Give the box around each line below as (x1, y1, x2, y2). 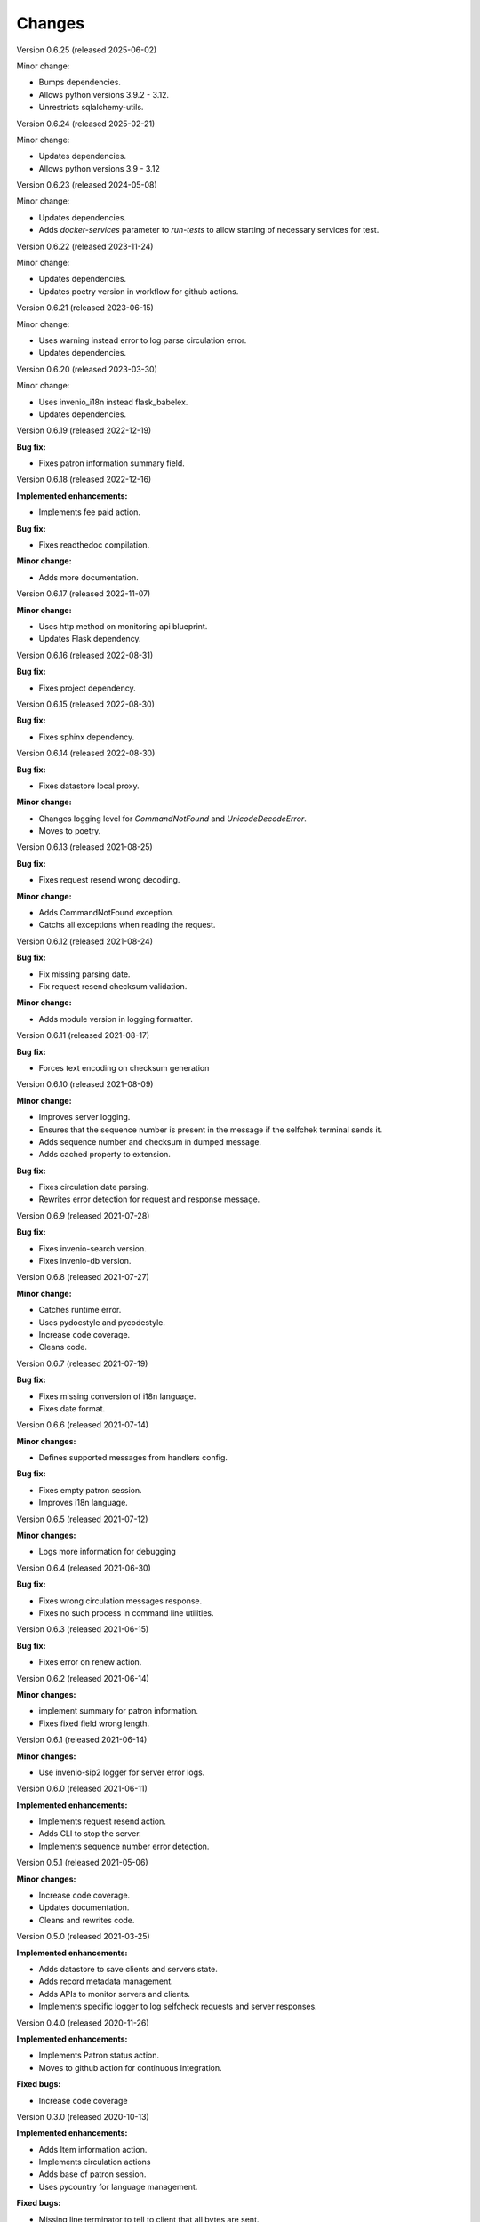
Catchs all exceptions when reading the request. (38, 920, 216, 931)
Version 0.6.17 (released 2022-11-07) (16, 588, 151, 599)
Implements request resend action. (38, 1816, 166, 1826)
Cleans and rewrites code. (38, 1914, 135, 1925)
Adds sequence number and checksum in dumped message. (38, 1136, 262, 1147)
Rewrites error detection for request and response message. (38, 1194, 260, 1204)
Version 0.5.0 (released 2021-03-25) (16, 1931, 150, 1942)
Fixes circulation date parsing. (38, 1182, 149, 1193)
